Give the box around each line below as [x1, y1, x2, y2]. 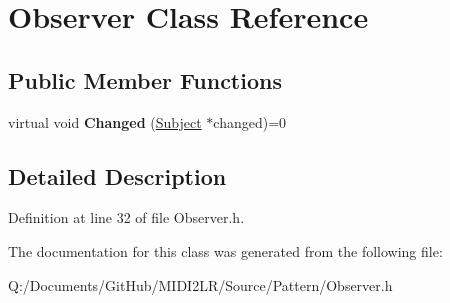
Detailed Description [8, 160, 227, 191]
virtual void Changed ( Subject [8, 111, 202, 132]
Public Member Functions [8, 64, 282, 95]
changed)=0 [213, 111, 287, 132]
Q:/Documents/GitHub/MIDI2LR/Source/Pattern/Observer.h [8, 274, 393, 295]
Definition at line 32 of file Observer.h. [8, 207, 245, 228]
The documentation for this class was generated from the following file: [8, 240, 443, 261]
